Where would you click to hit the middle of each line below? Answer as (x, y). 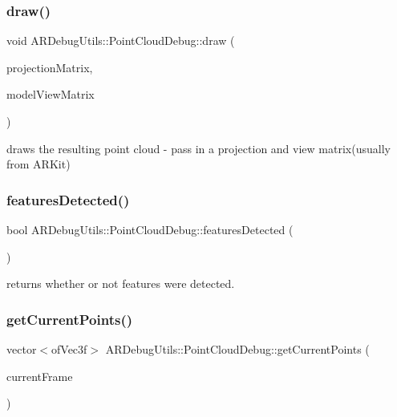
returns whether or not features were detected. (121, 283)
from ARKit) (38, 164)
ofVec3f (69, 349)
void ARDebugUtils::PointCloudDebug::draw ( (121, 40)
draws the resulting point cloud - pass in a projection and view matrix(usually (198, 148)
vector (22, 349)
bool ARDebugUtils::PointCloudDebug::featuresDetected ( (150, 229)
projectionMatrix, (50, 67)
